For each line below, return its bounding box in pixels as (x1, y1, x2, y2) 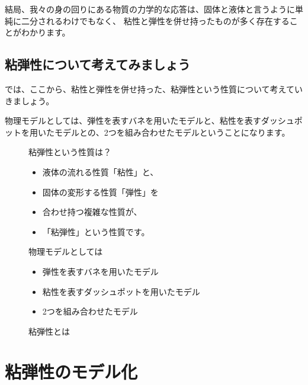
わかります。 (21, 26, 70, 38)
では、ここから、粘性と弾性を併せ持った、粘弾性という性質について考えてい (5, 82, 303, 95)
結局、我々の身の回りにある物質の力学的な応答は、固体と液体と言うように (5, 3, 295, 15)
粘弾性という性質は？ (28, 146, 111, 158)
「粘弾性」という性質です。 (42, 225, 150, 238)
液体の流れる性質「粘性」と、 (42, 165, 159, 178)
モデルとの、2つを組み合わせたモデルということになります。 (54, 126, 290, 138)
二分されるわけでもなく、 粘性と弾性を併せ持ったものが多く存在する (21, 14, 290, 27)
